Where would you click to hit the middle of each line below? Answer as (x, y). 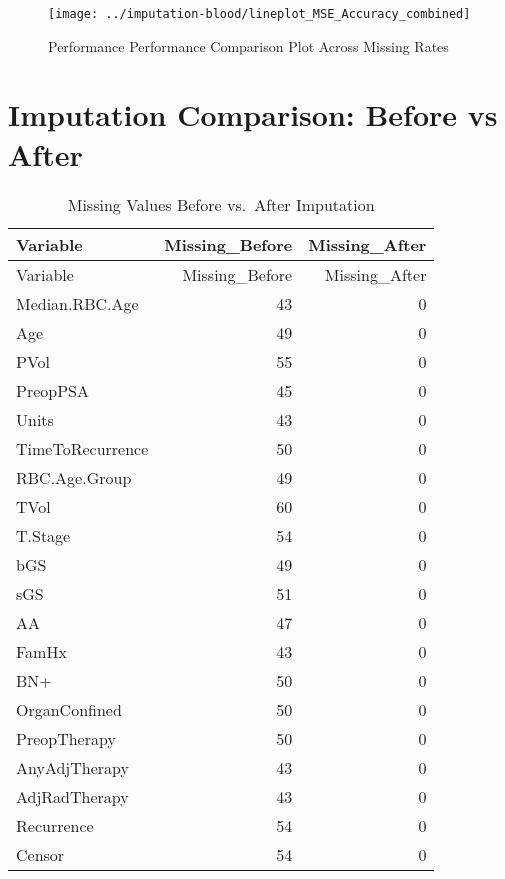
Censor (40, 854)
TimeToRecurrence (82, 448)
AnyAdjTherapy (72, 767)
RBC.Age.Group (74, 477)
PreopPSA (52, 390)
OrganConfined (69, 709)
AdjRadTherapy (72, 796)
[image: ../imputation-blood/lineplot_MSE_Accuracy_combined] (259, 14)
